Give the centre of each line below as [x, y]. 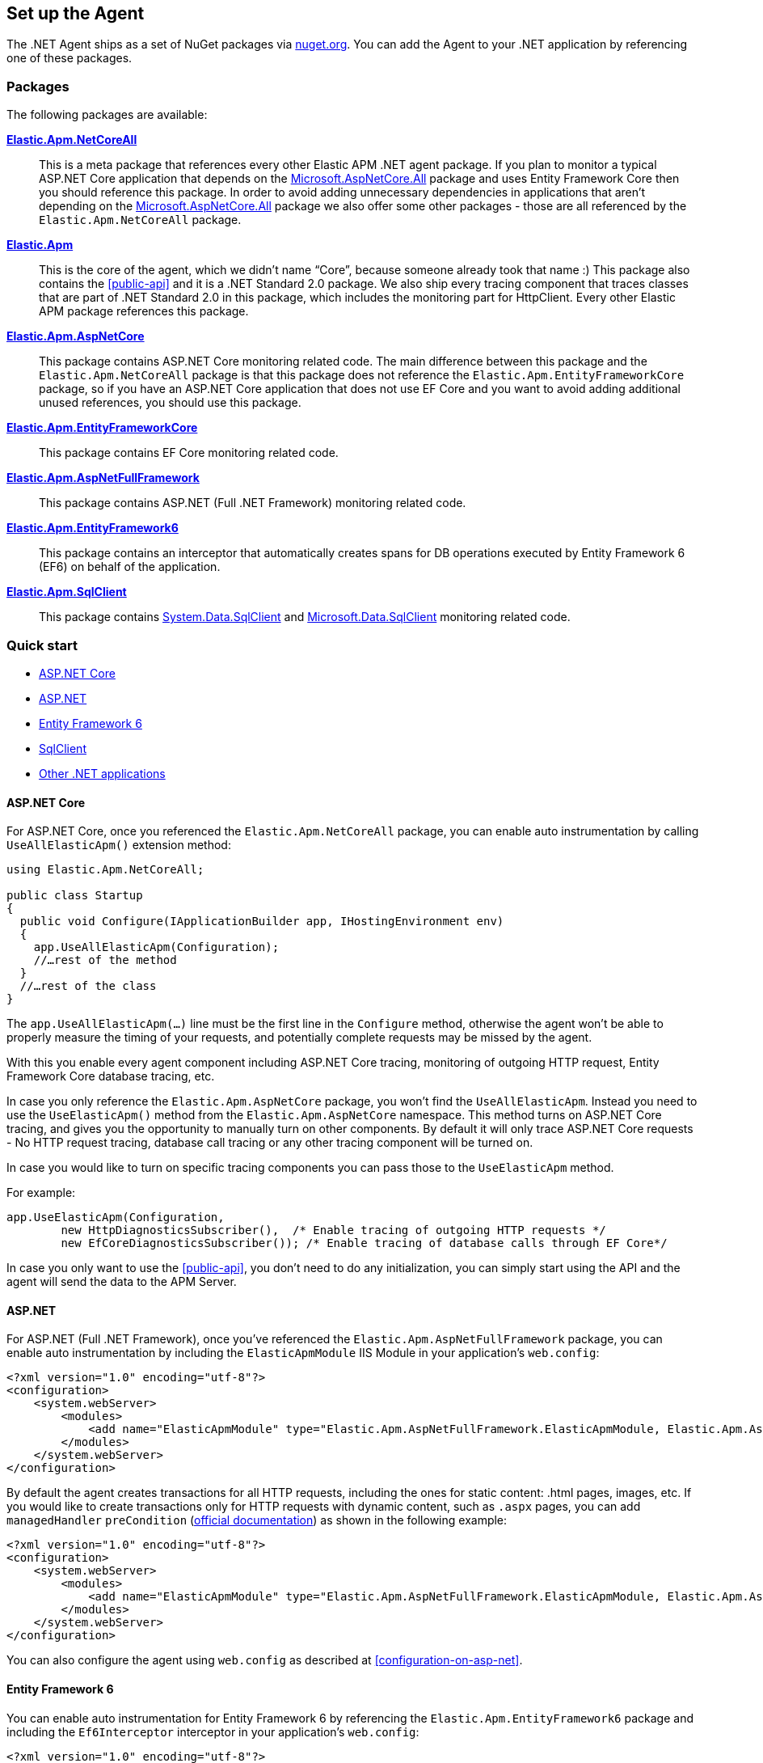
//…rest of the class [88, 986]
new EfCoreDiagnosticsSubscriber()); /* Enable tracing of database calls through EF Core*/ [364, 1243]
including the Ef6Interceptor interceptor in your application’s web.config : [213, 1731]
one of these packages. [70, 58]
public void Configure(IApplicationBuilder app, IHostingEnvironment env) [262, 922]
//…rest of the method [105, 960]
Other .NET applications [102, 773]
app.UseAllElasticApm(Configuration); [156, 947]
